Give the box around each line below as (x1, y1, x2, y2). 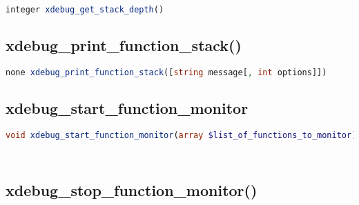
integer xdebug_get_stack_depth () (6, 5, 164, 14)
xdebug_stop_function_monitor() (6, 179, 258, 201)
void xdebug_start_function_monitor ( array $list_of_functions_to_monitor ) (6, 130, 357, 141)
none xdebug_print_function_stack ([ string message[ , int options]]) (6, 68, 327, 78)
